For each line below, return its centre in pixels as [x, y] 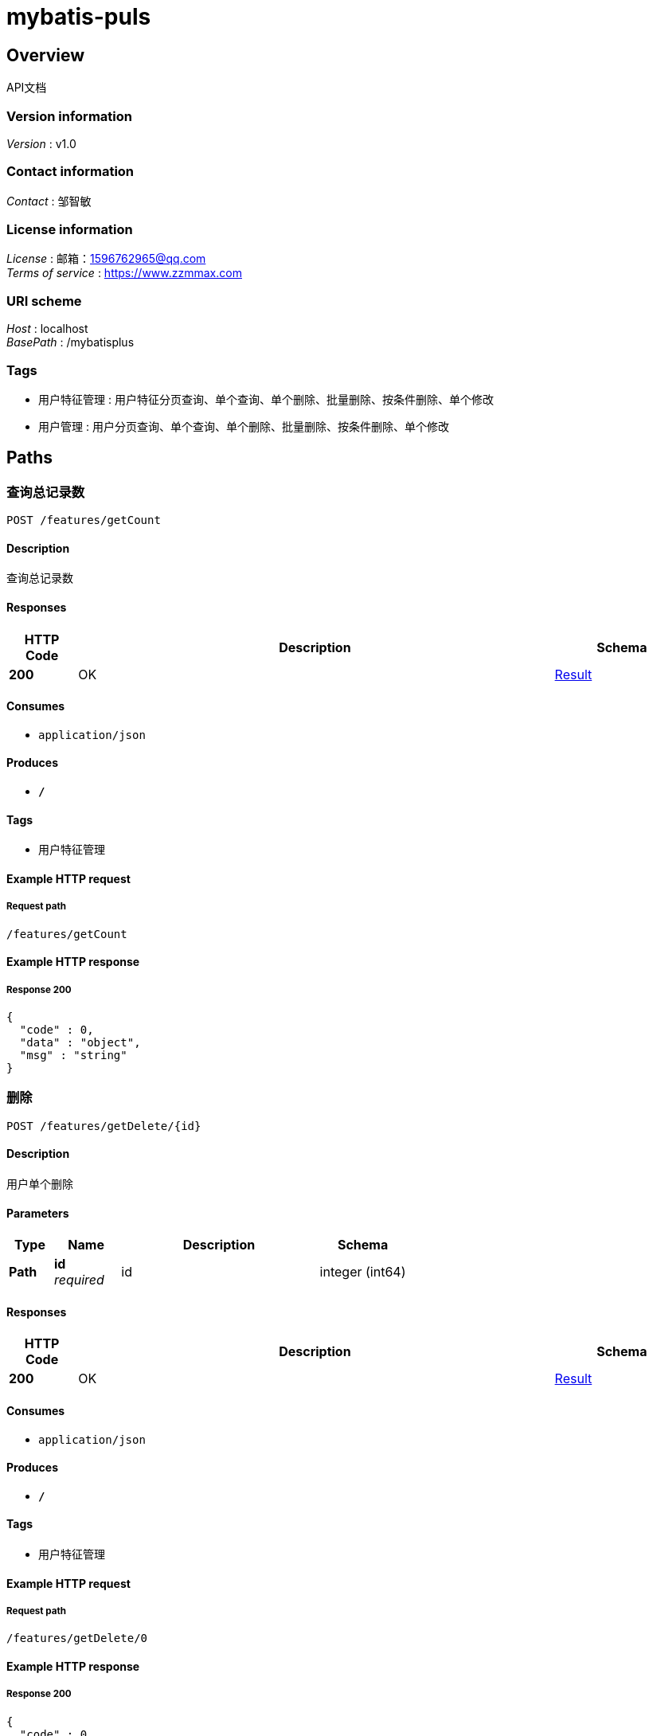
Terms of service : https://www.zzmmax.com [124, 273]
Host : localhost [47, 329]
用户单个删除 [40, 1183]
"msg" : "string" [73, 1056]
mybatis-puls [79, 17]
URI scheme [44, 301]
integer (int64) [363, 1272]
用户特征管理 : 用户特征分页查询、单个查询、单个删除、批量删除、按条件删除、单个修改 [266, 399]
